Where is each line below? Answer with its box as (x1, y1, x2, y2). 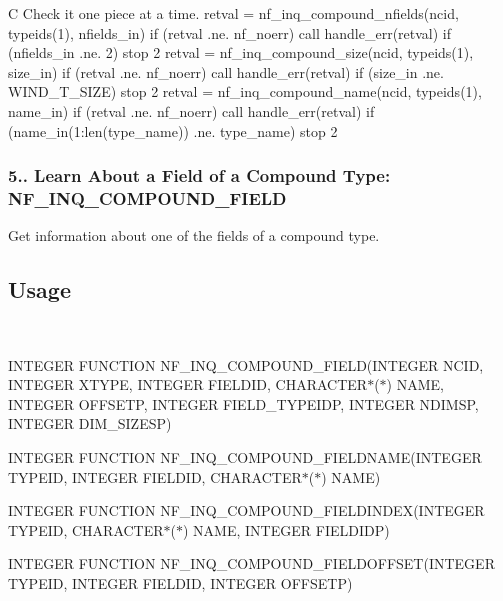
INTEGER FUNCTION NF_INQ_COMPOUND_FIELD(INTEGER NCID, (8, 354, 484, 375)
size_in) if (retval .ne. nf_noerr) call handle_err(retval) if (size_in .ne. (8, 61, 444, 82)
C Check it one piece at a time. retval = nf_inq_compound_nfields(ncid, (8, 3, 459, 23)
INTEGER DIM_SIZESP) (8, 413, 172, 434)
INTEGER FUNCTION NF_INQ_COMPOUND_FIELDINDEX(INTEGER (8, 500, 485, 521)
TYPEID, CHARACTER (8, 519, 164, 540)
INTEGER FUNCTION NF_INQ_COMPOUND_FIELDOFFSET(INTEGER (8, 553, 495, 574)
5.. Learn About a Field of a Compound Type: (8, 163, 391, 188)
